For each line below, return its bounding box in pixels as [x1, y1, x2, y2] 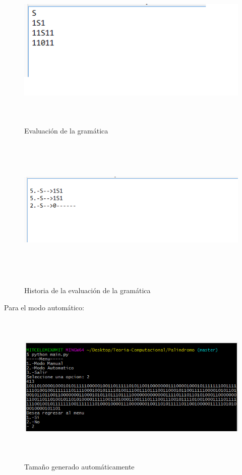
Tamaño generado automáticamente [24, 461, 135, 472]
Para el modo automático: [4, 302, 84, 312]
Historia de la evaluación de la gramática [24, 285, 151, 295]
